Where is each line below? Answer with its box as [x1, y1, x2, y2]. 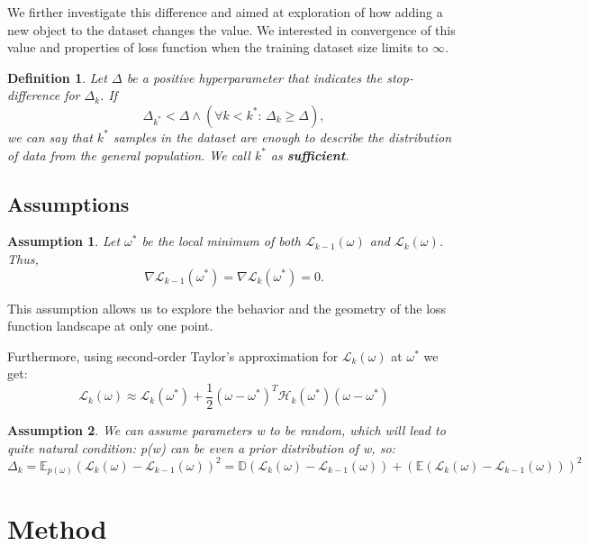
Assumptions [7, 189, 130, 217]
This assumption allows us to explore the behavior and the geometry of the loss [7, 298, 447, 317]
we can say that [7, 127, 93, 146]
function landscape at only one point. [7, 316, 213, 335]
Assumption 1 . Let [7, 232, 121, 250]
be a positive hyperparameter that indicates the [126, 68, 383, 86]
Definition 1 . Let [7, 68, 107, 86]
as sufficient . [270, 145, 349, 164]
